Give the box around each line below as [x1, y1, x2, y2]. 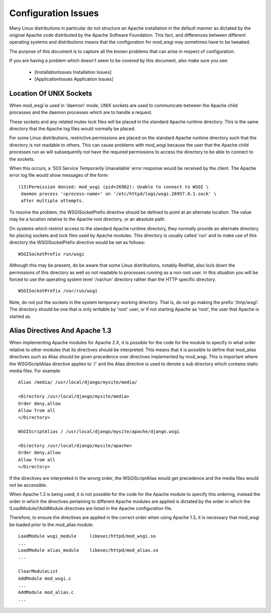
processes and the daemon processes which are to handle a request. [9, 110, 153, 116]
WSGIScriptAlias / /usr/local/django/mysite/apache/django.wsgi [18, 429, 180, 435]
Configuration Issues [9, 8, 99, 19]
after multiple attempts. [21, 198, 85, 203]
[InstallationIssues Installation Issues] [34, 69, 112, 75]
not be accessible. [9, 482, 48, 488]
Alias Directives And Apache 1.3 [9, 327, 111, 335]
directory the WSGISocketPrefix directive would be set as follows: [9, 239, 146, 246]
